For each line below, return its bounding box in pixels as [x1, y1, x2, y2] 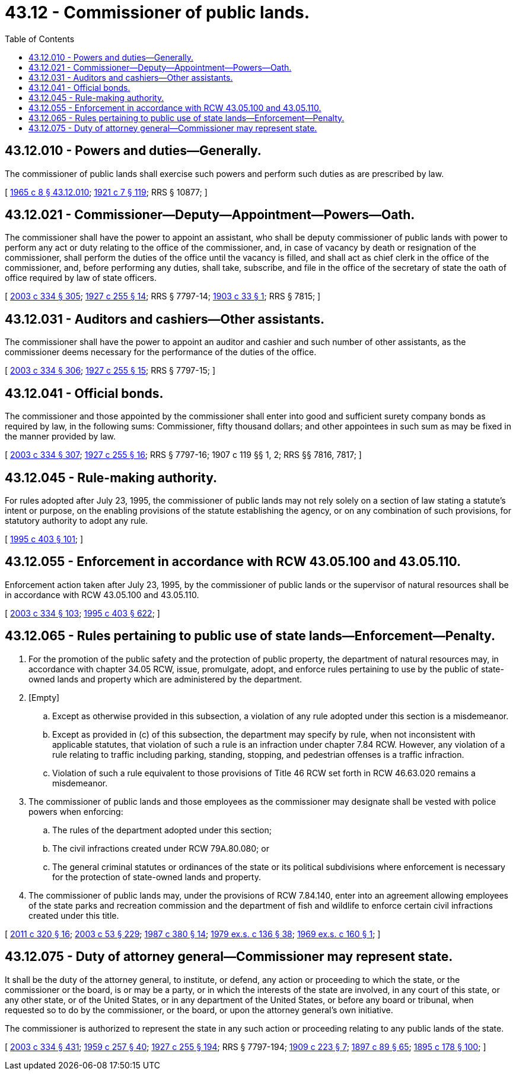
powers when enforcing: [28, 806, 123, 817]
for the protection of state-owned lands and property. [52, 871, 261, 882]
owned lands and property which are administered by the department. [28, 674, 302, 684]
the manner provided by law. [5, 431, 116, 442]
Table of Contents [5, 33, 75, 44]
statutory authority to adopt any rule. [5, 515, 148, 526]
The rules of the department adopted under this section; [52, 824, 272, 835]
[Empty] [28, 692, 60, 703]
